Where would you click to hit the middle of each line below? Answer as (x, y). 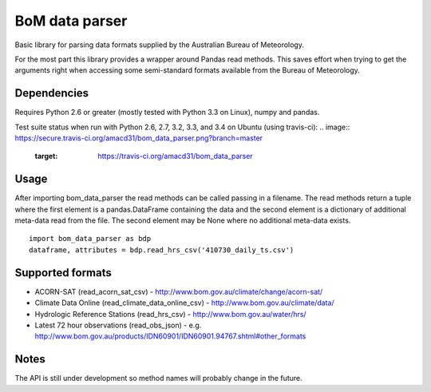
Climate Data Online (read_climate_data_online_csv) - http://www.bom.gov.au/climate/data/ (184, 303)
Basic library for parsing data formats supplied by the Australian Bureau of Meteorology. (160, 45)
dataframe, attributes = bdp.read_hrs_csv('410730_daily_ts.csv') (162, 250)
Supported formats (63, 273)
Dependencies (52, 93)
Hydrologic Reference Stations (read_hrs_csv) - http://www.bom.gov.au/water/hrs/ (170, 314)
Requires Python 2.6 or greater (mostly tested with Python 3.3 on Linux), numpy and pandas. (167, 113)
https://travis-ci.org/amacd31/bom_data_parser (175, 156)
